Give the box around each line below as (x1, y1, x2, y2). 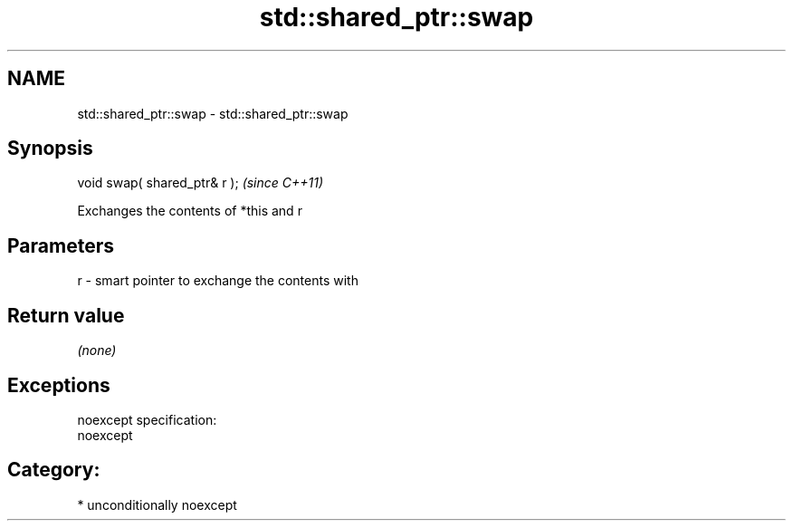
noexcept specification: (77, 411, 217, 427)
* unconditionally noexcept (77, 496, 237, 513)
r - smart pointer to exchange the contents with (77, 273, 358, 289)
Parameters (7, 234, 114, 257)
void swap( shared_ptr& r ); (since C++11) (77, 175, 324, 191)
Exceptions (7, 373, 110, 397)
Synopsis (7, 137, 93, 160)
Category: (7, 458, 100, 482)
